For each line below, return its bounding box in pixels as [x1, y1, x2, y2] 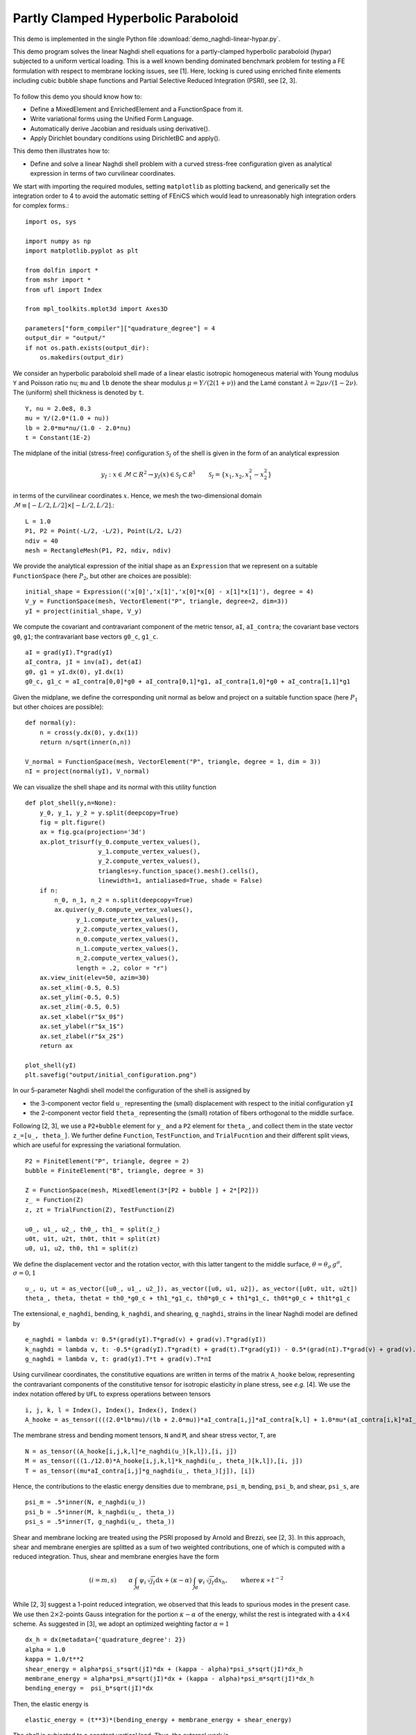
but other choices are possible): [12, 703, 104, 711]
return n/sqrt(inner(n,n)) [39, 738, 132, 746]
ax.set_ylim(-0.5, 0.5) [39, 993, 121, 1001]
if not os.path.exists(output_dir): [25, 344, 150, 352]
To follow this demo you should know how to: [12, 92, 142, 101]
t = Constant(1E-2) [25, 434, 92, 441]
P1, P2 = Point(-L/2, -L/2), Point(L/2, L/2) [25, 527, 183, 535]
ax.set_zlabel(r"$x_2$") [39, 1032, 124, 1040]
